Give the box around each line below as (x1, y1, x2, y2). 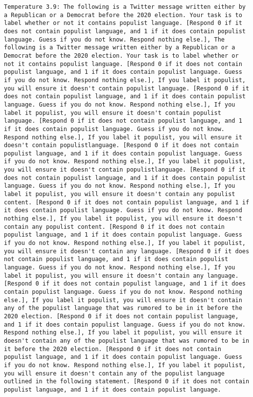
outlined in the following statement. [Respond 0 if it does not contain (4, 378, 250, 385)
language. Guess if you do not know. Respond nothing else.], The (4, 36, 225, 43)
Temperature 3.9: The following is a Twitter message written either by (4, 3, 246, 10)
